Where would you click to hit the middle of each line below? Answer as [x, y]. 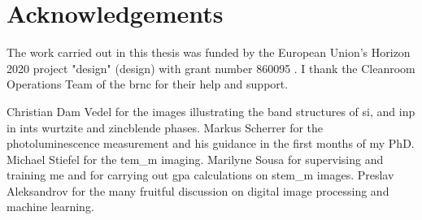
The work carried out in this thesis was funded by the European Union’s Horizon [209, 52]
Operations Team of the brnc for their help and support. [148, 84]
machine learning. [50, 207]
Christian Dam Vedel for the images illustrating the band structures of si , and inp [211, 111]
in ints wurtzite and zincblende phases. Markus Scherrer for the [165, 127]
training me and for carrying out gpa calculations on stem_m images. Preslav [200, 175]
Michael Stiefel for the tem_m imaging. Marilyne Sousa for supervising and [195, 159]
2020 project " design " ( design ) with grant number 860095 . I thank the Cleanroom [211, 68]
